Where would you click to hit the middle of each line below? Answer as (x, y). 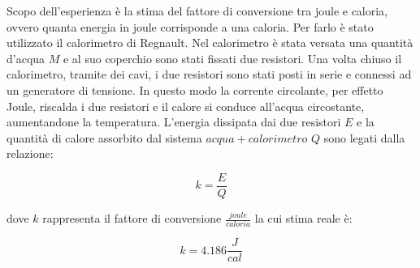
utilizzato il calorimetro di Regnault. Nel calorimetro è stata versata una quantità (210, 43)
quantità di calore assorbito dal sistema (104, 137)
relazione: (30, 153)
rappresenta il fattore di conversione (132, 218)
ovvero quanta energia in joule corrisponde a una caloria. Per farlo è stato (190, 26)
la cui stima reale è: (303, 218)
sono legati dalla (364, 137)
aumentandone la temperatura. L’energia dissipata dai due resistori (174, 122)
